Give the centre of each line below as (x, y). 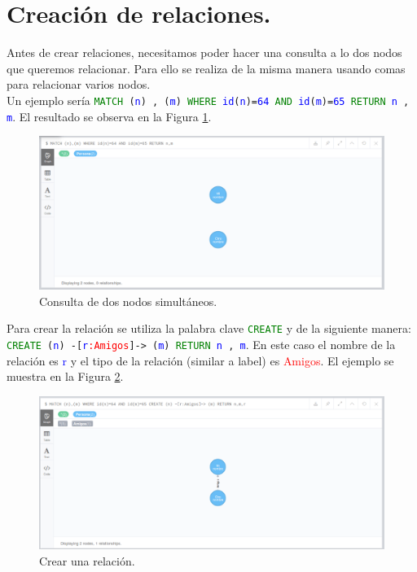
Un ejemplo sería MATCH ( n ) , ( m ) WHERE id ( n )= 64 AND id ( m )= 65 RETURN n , (208, 100)
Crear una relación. (87, 560)
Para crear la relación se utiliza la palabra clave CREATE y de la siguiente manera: (209, 328)
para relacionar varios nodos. (79, 84)
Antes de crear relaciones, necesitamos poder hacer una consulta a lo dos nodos (204, 52)
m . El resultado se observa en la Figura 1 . (109, 116)
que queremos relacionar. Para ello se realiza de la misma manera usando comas (206, 68)
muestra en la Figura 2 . (65, 376)
